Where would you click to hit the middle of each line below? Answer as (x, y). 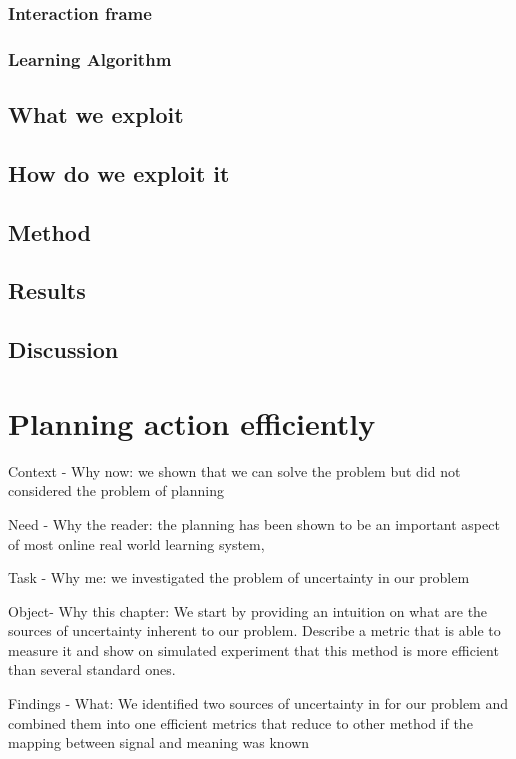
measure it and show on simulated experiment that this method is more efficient (253, 649)
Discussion (63, 349)
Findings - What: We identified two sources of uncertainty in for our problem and (258, 703)
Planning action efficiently (192, 422)
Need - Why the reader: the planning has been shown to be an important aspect (254, 523)
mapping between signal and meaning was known (159, 742)
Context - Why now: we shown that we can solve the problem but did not (234, 470)
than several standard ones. (92, 669)
